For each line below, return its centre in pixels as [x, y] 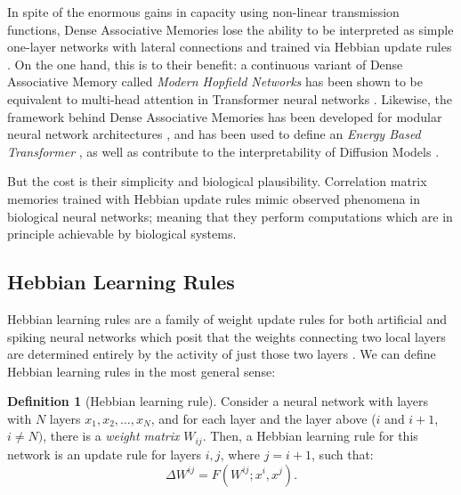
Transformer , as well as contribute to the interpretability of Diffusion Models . [223, 151]
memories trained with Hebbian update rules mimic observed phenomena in [214, 198]
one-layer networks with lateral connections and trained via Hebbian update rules [230, 47]
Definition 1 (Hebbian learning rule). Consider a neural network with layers [218, 401]
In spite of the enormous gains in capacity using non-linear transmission [203, 12]
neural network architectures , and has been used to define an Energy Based [214, 134]
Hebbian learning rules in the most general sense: [142, 371]
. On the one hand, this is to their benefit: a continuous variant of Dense [205, 64]
